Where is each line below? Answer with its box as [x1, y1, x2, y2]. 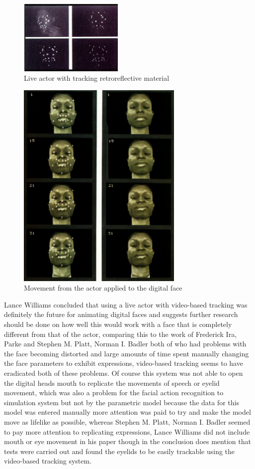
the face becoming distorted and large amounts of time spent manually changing [4, 348, 249, 358]
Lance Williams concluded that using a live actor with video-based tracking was [4, 299, 248, 310]
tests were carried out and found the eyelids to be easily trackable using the [4, 446, 235, 456]
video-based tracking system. [4, 456, 92, 466]
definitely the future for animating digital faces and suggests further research [4, 309, 238, 319]
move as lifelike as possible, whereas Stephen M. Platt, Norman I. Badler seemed [4, 417, 251, 427]
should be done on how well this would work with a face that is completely [4, 319, 232, 329]
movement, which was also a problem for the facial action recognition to [4, 387, 224, 398]
